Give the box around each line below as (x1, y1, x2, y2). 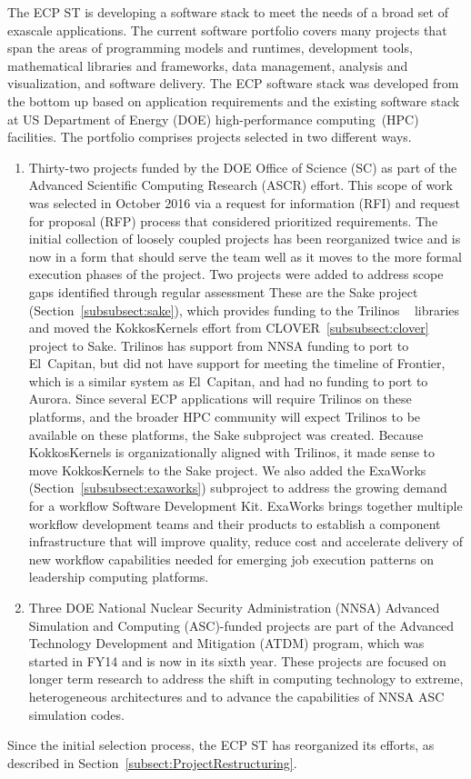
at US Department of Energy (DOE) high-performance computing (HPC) (7, 109, 419, 128)
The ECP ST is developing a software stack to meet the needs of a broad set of (7, 3, 448, 21)
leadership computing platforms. (28, 567, 209, 586)
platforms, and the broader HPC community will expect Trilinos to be (28, 407, 421, 426)
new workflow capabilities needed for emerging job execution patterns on (28, 549, 434, 568)
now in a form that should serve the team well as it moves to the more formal (28, 246, 462, 265)
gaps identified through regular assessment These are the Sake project (28, 282, 418, 301)
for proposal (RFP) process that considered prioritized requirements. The (28, 211, 438, 230)
